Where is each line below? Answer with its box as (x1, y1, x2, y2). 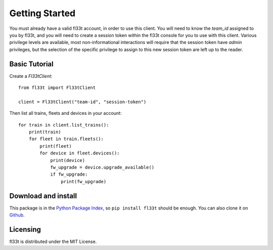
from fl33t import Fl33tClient (18, 85, 96, 91)
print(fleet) (39, 143, 72, 149)
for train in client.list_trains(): (18, 122, 109, 128)
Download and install (9, 191, 77, 200)
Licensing (9, 225, 41, 234)
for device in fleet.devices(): (39, 150, 120, 156)
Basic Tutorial (9, 60, 54, 68)
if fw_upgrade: (50, 172, 88, 177)
